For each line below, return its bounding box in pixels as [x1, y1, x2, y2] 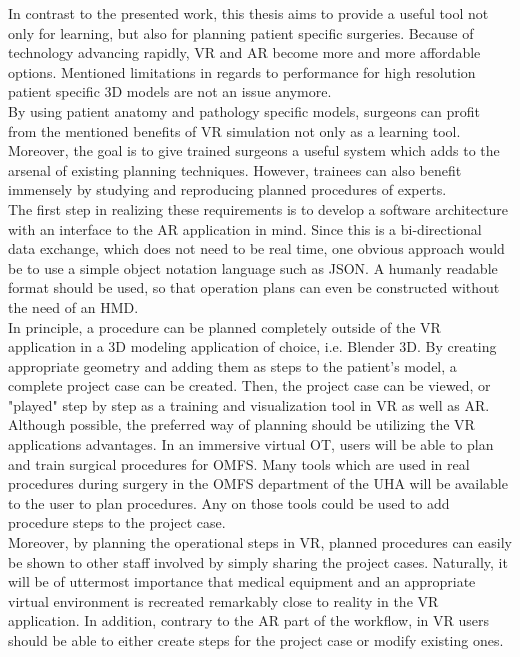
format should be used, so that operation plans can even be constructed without [8, 277, 500, 298]
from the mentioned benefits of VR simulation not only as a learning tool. [8, 120, 461, 141]
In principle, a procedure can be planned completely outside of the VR [8, 316, 441, 337]
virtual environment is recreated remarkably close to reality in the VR [8, 590, 439, 611]
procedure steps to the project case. [8, 512, 226, 533]
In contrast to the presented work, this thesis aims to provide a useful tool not [8, 3, 489, 23]
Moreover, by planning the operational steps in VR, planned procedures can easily [8, 532, 512, 553]
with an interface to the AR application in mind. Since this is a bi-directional [8, 218, 482, 239]
